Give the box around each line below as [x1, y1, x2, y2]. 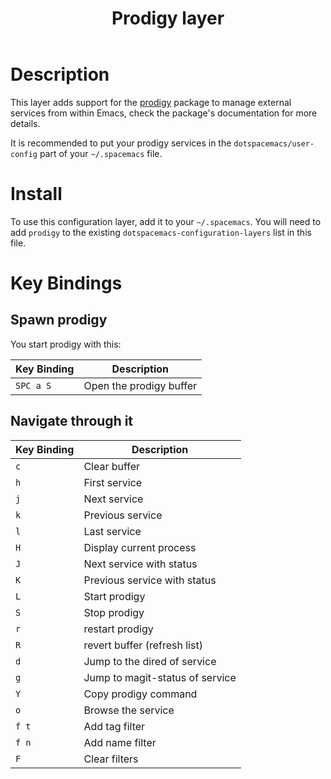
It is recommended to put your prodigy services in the [10, 137, 232, 149]
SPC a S [15, 380, 52, 391]
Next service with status [83, 557, 198, 571]
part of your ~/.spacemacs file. [39, 147, 163, 159]
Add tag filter [83, 719, 146, 733]
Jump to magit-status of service [83, 670, 237, 684]
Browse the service [83, 703, 175, 717]
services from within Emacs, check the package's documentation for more [10, 107, 318, 119]
